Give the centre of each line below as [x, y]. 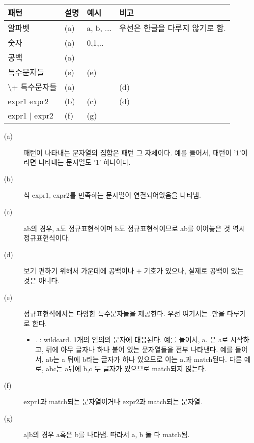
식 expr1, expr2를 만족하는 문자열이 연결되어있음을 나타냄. [113, 195]
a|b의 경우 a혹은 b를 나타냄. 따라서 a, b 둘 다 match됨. [107, 434]
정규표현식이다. [47, 238]
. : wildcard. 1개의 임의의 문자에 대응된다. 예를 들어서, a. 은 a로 [132, 340]
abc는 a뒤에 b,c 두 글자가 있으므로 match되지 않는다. [126, 369]
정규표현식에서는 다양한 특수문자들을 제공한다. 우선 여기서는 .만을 [124, 313]
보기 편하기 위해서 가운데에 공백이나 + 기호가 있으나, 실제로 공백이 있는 [134, 271]
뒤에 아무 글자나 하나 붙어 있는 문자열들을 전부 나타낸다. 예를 [139, 349]
